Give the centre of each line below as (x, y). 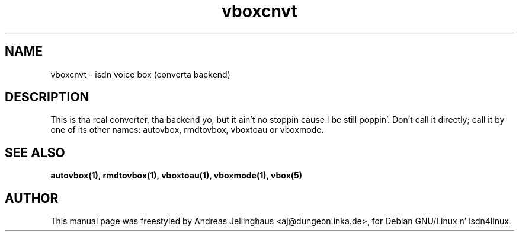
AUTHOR (32, 198)
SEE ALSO (35, 152)
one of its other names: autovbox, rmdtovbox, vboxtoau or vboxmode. (187, 130)
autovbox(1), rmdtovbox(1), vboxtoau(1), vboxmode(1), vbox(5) (177, 176)
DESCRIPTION (47, 97)
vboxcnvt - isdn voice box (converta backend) (140, 74)
